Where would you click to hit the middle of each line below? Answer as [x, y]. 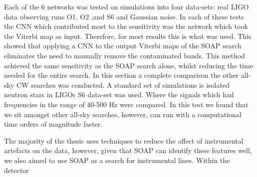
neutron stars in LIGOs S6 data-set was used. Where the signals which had [119, 94]
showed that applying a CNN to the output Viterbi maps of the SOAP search [123, 46]
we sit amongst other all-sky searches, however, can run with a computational [123, 114]
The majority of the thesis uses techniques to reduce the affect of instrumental [124, 140]
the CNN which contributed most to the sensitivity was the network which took [126, 26]
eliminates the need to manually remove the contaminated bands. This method [125, 55]
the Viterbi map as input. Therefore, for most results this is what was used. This [128, 36]
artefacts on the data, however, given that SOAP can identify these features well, [128, 150]
